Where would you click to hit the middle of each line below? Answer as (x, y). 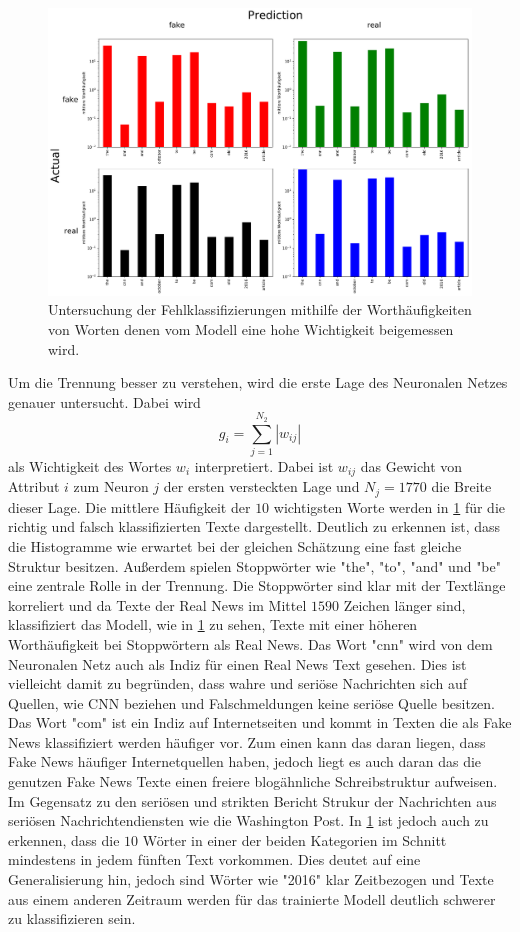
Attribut (34, 486)
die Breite (461, 486)
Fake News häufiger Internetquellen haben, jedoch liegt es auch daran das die (245, 761)
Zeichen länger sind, (404, 604)
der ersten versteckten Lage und (261, 486)
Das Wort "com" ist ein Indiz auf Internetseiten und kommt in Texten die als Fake (260, 722)
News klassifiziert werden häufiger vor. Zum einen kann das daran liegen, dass (247, 741)
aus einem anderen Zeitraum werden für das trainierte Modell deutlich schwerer (252, 898)
